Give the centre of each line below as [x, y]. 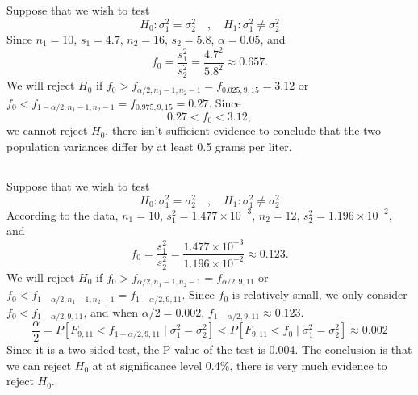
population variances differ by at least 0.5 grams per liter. [149, 147]
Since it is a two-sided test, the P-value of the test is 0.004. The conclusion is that [209, 349]
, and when [111, 311]
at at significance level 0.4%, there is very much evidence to [240, 365]
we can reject [39, 365]
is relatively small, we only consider [320, 294]
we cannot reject [47, 130]
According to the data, [63, 214]
